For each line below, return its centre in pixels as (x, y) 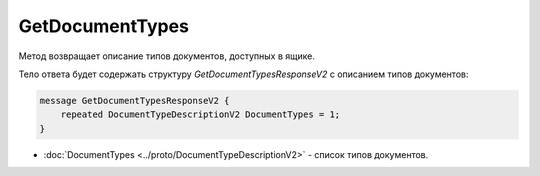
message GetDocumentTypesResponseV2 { (134, 100)
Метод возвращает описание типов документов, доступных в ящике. (166, 56)
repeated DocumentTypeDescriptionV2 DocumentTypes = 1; (200, 114)
